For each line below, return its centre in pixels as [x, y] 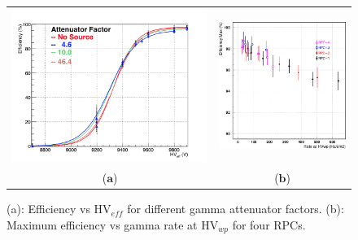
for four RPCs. [269, 224]
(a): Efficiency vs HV [59, 209]
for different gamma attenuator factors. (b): [236, 209]
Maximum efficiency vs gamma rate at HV [113, 224]
